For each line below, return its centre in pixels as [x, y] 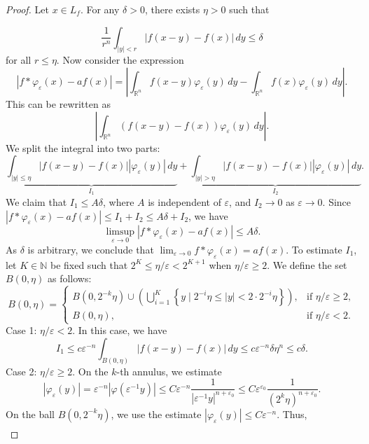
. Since [337, 201]
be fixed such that [89, 264]
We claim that [36, 201]
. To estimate [314, 249]
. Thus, [292, 414]
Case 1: [21, 330]
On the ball [30, 414]
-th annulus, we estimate [169, 371]
